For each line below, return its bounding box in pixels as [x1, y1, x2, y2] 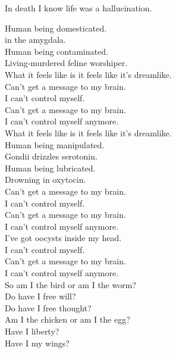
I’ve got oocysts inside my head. [5, 232, 122, 244]
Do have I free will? [5, 290, 76, 302]
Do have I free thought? [5, 301, 92, 314]
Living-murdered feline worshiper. [5, 57, 128, 69]
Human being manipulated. [5, 138, 105, 151]
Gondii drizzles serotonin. [5, 150, 98, 163]
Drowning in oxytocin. [5, 173, 86, 186]
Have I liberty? [5, 325, 59, 338]
